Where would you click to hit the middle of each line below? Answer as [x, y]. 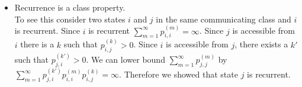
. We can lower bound [126, 59]
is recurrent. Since [47, 30]
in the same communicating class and [224, 19]
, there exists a [261, 44]
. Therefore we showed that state [179, 74]
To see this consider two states [70, 19]
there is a [37, 44]
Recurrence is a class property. [70, 7]
